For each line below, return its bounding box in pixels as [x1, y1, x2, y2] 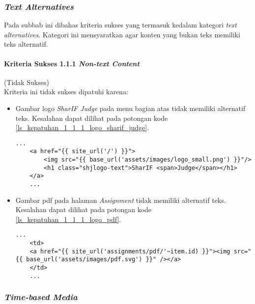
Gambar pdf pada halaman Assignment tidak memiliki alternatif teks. [15, 194, 226, 205]
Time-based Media [4, 291, 78, 303]
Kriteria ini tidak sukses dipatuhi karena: [4, 86, 128, 97]
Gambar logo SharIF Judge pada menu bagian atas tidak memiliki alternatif [15, 103, 246, 113]
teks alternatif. [4, 39, 48, 49]
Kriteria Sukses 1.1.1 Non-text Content [4, 58, 140, 68]
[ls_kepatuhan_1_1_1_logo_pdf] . [15, 214, 121, 224]
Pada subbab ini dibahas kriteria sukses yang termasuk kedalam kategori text [4, 20, 237, 30]
